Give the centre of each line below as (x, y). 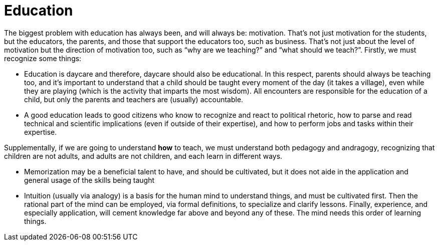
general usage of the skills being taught (89, 180)
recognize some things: (43, 58)
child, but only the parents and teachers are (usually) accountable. (134, 99)
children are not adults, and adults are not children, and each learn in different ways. (143, 156)
